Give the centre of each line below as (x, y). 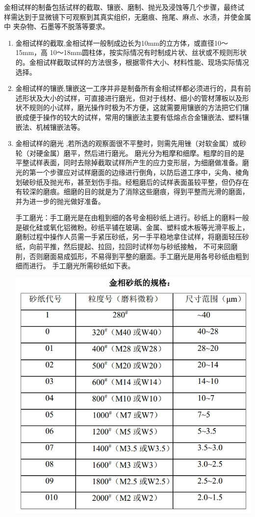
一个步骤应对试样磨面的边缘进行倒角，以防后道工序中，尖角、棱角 (142, 172)
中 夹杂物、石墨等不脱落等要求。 (57, 26)
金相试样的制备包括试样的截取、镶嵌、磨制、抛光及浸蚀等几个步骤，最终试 (124, 7)
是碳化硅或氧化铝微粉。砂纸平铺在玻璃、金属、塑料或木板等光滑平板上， (132, 227)
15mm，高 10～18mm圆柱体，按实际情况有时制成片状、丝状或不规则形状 (131, 52)
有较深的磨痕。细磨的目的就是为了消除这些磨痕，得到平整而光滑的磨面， (132, 191)
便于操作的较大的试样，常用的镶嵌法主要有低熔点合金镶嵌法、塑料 (136, 117)
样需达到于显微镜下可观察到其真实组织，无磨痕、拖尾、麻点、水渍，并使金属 (127, 16)
